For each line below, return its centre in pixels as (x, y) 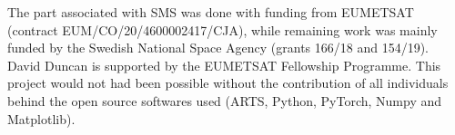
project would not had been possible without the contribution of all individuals (228, 83)
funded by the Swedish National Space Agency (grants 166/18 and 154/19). (218, 48)
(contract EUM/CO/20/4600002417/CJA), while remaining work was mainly (222, 29)
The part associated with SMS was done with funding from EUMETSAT (211, 12)
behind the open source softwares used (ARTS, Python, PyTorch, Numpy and (225, 100)
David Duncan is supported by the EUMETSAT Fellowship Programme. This (224, 65)
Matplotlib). (41, 118)
